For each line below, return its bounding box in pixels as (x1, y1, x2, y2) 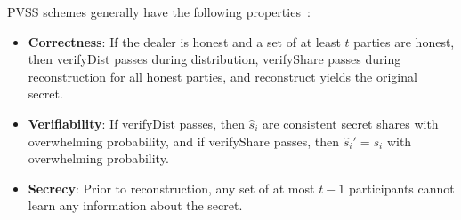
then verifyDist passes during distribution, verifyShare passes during (28, 50, 401, 68)
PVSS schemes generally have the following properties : (7, 3, 311, 20)
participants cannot (348, 178, 455, 197)
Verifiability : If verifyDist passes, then (28, 114, 245, 132)
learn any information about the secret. (28, 196, 243, 215)
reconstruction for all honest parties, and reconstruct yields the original (28, 67, 417, 85)
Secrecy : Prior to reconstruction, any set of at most (28, 178, 315, 197)
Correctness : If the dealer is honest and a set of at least (28, 32, 341, 51)
